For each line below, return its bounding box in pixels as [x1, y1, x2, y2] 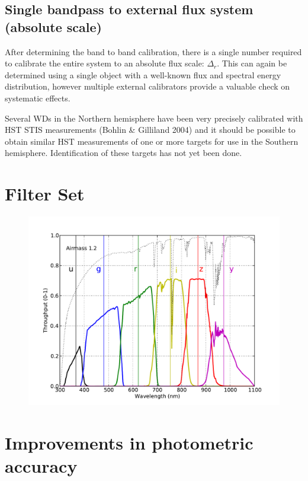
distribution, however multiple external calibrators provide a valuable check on [5, 80, 290, 93]
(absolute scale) [5, 17, 102, 36]
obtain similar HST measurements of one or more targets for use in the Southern [5, 135, 299, 147]
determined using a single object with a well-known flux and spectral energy [5, 68, 281, 81]
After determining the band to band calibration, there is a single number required [5, 45, 302, 58]
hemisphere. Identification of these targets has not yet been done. [5, 146, 242, 159]
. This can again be [217, 57, 287, 69]
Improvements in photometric [5, 430, 254, 454]
